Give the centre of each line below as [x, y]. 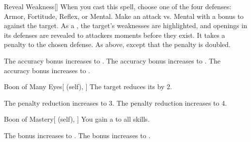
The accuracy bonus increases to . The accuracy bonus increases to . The [112, 60]
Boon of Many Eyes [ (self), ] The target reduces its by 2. [88, 87]
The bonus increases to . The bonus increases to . [77, 135]
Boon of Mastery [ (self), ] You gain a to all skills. [77, 119]
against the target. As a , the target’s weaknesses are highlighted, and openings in [125, 25]
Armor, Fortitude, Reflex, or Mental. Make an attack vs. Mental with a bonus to [124, 16]
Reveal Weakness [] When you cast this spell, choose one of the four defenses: [118, 6]
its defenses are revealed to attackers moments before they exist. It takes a [115, 35]
